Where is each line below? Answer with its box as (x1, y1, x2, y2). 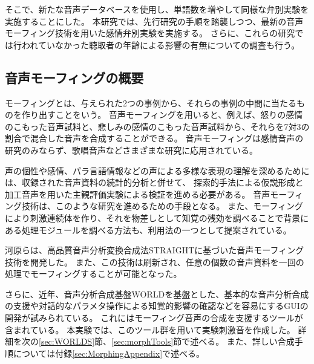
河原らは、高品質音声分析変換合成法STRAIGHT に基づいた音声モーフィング (5, 244, 304, 256)
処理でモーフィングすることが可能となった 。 (5, 267, 182, 280)
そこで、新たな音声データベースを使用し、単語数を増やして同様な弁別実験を (5, 3, 309, 15)
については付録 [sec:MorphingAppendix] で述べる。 (13, 346, 205, 359)
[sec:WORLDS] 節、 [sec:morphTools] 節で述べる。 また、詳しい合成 (39, 335, 295, 348)
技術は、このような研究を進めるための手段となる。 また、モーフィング (21, 200, 304, 212)
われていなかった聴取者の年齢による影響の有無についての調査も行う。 (21, 38, 300, 51)
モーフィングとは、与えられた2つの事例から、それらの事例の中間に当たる (5, 96, 296, 109)
